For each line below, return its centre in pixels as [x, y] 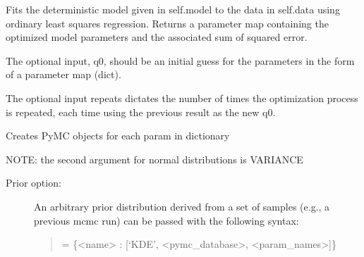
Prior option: [34, 183]
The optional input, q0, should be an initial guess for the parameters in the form [180, 60]
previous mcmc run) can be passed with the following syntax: [166, 220]
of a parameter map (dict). [63, 74]
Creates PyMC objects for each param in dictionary [118, 136]
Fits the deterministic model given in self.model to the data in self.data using [173, 9]
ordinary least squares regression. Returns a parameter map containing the [167, 23]
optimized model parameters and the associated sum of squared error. [157, 37]
